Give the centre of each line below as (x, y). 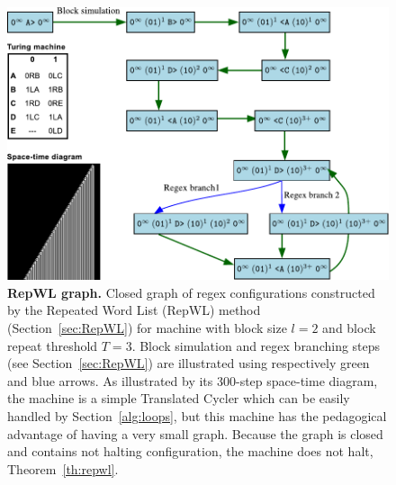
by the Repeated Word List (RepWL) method (134, 310)
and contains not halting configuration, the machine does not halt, (190, 451)
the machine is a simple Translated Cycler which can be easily (179, 398)
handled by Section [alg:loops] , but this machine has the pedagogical (197, 416)
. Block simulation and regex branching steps (256, 345)
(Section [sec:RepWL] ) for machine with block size (147, 328)
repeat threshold (53, 345)
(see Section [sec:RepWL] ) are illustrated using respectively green (189, 363)
